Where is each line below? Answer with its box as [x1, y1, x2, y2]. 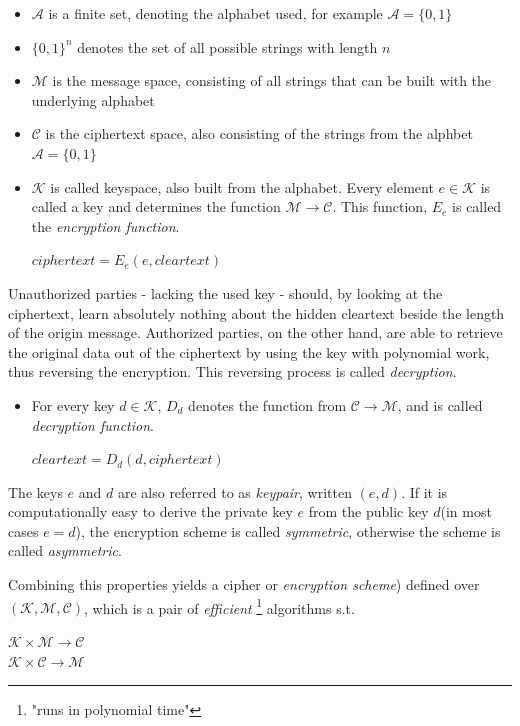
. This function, [332, 196, 428, 217]
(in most [440, 501, 492, 522]
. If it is [401, 481, 448, 502]
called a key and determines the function [31, 196, 281, 217]
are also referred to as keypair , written [117, 481, 352, 502]
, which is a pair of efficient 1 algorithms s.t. [84, 594, 355, 618]
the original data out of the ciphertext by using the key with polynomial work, [8, 341, 490, 362]
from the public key [308, 501, 429, 522]
